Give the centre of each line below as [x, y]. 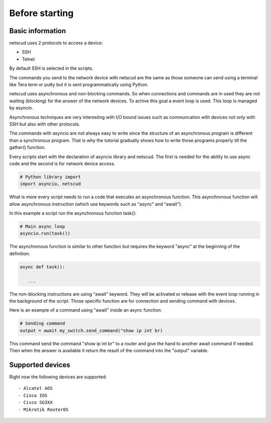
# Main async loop [42, 227]
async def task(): [42, 267]
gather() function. [28, 148]
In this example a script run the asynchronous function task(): [73, 213]
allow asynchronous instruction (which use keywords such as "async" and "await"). [96, 204]
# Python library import [50, 177]
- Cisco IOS [33, 395]
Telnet [28, 59]
